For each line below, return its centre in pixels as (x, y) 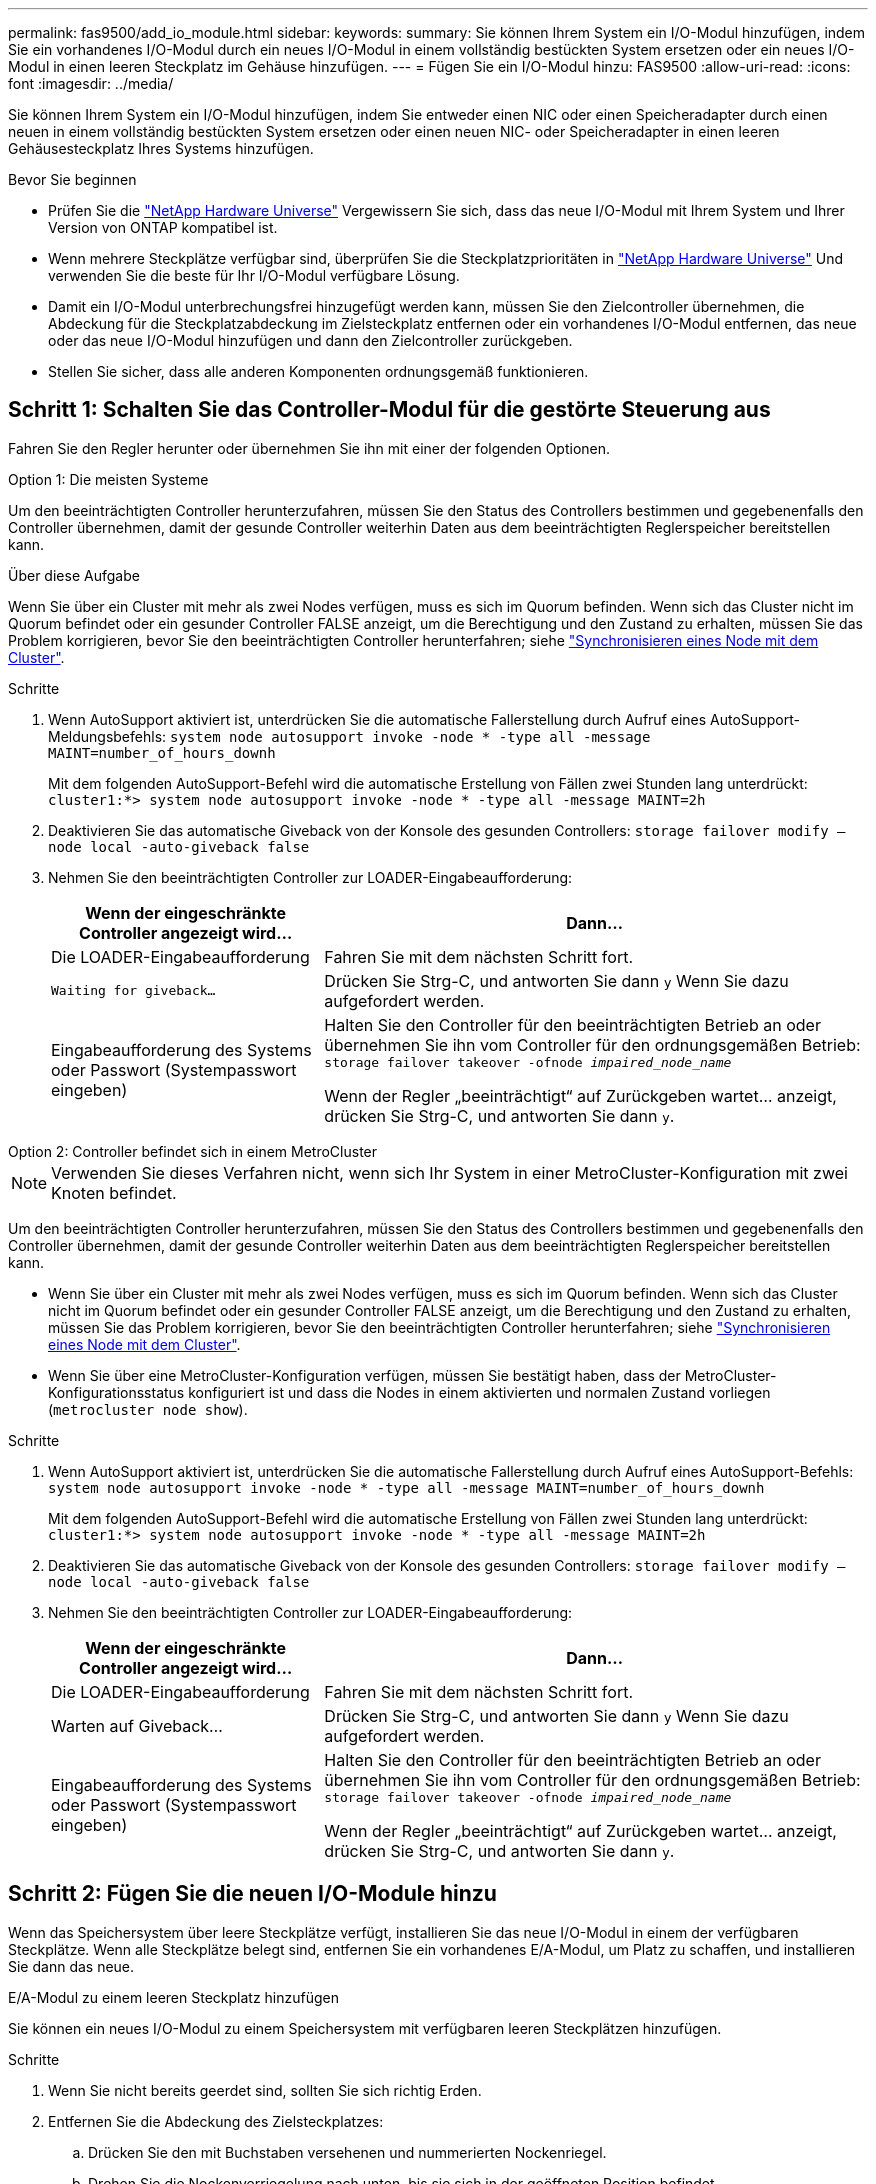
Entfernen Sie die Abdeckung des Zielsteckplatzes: (216, 2121)
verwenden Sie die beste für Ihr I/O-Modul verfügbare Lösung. (254, 275)
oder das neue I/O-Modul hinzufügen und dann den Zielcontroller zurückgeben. (310, 340)
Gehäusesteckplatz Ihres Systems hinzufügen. (161, 148)
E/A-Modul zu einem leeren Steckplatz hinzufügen (173, 1997)
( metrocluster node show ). (148, 1409)
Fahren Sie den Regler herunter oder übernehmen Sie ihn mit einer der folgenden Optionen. (309, 448)
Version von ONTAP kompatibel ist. (163, 227)
